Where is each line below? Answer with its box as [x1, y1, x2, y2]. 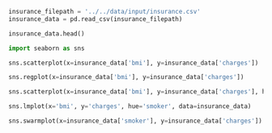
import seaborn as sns [8, 44, 85, 52]
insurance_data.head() [8, 29, 85, 38]
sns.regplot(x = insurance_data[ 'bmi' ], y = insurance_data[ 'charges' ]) [8, 73, 244, 81]
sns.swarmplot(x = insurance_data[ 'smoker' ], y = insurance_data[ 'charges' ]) [8, 117, 263, 125]
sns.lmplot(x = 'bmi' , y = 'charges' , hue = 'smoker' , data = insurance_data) [8, 102, 252, 110]
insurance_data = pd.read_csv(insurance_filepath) [8, 15, 183, 23]
